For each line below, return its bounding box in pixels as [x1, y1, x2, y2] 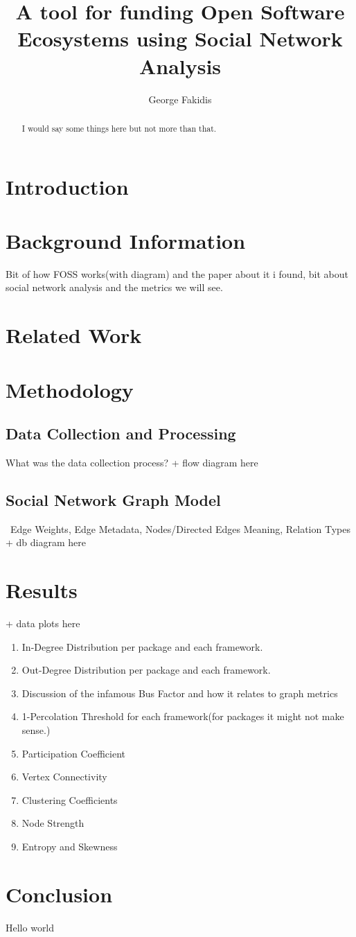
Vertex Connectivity [21, 769, 107, 784]
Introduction [6, 172, 129, 200]
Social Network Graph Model [6, 489, 221, 510]
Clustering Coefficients [21, 792, 118, 807]
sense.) [21, 723, 51, 737]
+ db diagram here [6, 535, 86, 550]
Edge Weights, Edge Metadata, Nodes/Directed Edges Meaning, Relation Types [10, 521, 350, 536]
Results [6, 576, 78, 604]
